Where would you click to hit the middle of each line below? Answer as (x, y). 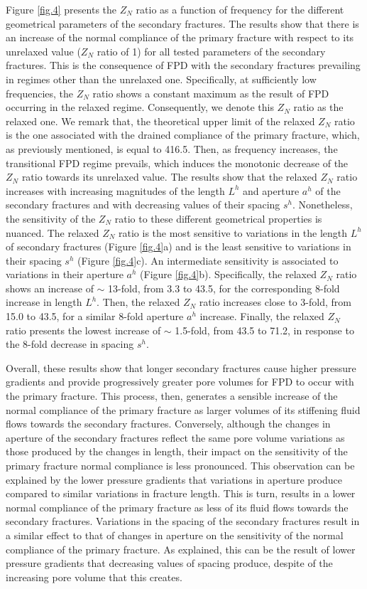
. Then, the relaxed (138, 302)
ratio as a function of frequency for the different (240, 9)
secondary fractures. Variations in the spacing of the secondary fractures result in (183, 521)
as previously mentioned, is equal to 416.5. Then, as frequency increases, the (172, 148)
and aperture (271, 190)
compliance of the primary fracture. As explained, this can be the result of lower (181, 549)
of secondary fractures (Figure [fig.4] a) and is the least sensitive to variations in (179, 246)
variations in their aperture (65, 274)
